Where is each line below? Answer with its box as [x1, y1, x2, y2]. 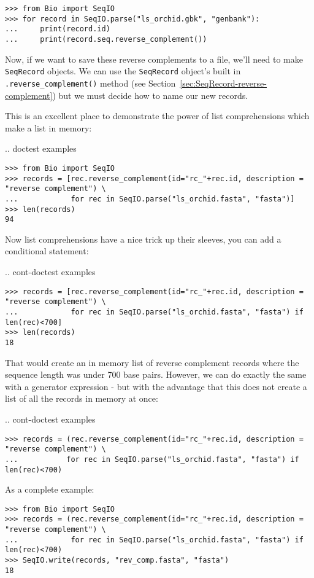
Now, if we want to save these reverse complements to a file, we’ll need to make [5, 52, 303, 65]
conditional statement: [5, 244, 89, 257]
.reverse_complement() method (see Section [5, 76, 176, 89]
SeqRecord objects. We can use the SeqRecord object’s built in [5, 64, 241, 77]
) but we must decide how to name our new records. [52, 88, 248, 101]
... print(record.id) [5, 25, 110, 34]
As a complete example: [5, 483, 94, 496]
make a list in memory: [5, 121, 92, 134]
